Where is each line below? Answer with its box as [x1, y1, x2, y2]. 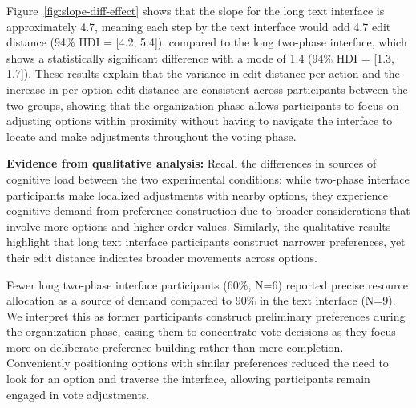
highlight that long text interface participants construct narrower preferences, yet [6, 233, 406, 250]
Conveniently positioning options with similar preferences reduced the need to [6, 354, 389, 371]
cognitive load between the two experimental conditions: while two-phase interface [6, 170, 410, 187]
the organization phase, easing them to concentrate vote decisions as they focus [6, 323, 396, 340]
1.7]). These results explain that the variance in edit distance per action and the [6, 65, 400, 82]
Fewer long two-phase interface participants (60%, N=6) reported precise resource [6, 276, 408, 293]
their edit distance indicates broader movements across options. [6, 248, 317, 265]
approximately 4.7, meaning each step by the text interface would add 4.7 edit [6, 18, 391, 34]
